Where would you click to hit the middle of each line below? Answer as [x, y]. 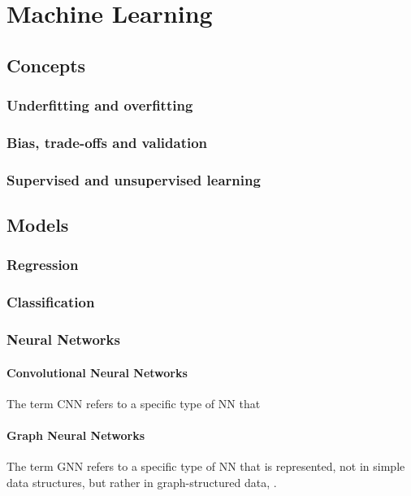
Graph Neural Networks [76, 435]
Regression [43, 265]
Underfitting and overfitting [100, 105]
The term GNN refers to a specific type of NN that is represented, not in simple [206, 466]
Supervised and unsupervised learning [134, 179]
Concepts [46, 65]
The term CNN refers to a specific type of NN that [134, 403]
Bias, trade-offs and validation [107, 142]
